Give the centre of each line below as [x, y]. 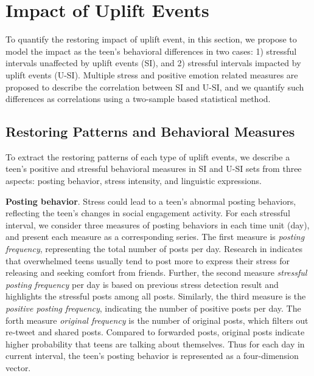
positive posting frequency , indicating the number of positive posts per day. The [153, 308]
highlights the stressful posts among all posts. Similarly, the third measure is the [156, 296]
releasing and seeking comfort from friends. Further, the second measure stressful [156, 272]
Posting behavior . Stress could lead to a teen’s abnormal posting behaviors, [151, 201]
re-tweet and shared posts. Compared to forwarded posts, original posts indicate [155, 332]
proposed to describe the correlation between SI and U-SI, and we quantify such [155, 87]
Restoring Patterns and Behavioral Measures [150, 132]
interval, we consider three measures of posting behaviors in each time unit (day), [158, 224]
